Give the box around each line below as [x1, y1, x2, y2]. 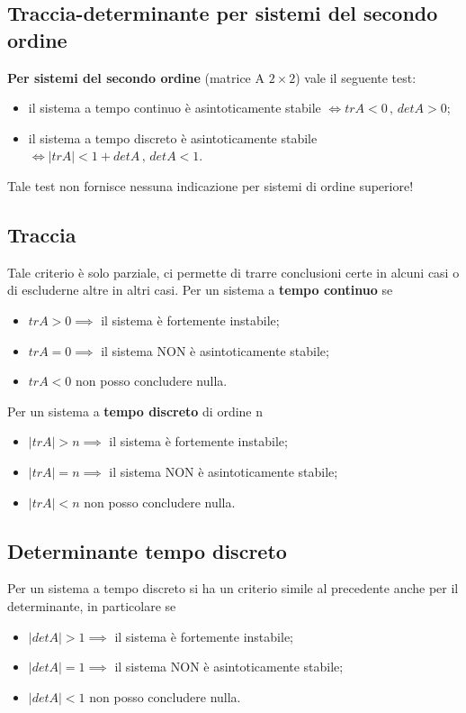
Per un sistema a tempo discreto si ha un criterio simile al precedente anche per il [7, 579, 459, 598]
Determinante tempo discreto [7, 536, 287, 564]
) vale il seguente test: [295, 68, 417, 87]
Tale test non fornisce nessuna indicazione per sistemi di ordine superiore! [7, 176, 414, 195]
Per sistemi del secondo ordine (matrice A [7, 68, 265, 87]
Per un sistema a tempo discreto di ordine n [7, 401, 264, 420]
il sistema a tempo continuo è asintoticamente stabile [28, 98, 321, 117]
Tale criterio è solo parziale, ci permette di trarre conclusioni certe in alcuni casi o [7, 262, 460, 281]
